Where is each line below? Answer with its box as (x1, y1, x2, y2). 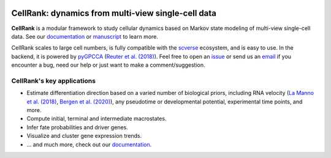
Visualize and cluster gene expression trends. (26, 132, 142, 140)
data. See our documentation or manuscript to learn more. (11, 32, 159, 40)
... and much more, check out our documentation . (26, 141, 152, 148)
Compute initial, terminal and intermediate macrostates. (26, 115, 167, 122)
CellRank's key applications (11, 77, 96, 85)
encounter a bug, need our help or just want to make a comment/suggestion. (11, 61, 205, 69)
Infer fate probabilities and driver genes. (26, 123, 128, 131)
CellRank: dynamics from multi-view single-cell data (11, 8, 217, 18)
